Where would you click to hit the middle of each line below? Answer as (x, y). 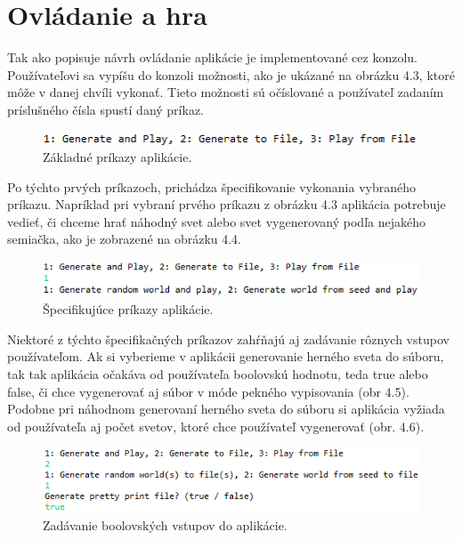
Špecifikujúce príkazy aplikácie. (128, 309)
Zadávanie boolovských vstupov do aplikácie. (165, 524)
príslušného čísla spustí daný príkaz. (105, 109)
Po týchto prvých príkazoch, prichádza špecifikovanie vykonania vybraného (211, 186)
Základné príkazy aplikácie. (118, 157)
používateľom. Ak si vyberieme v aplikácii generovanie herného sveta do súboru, (226, 356)
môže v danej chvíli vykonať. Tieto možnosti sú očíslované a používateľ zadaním (226, 92)
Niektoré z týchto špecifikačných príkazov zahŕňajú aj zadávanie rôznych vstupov (228, 339)
